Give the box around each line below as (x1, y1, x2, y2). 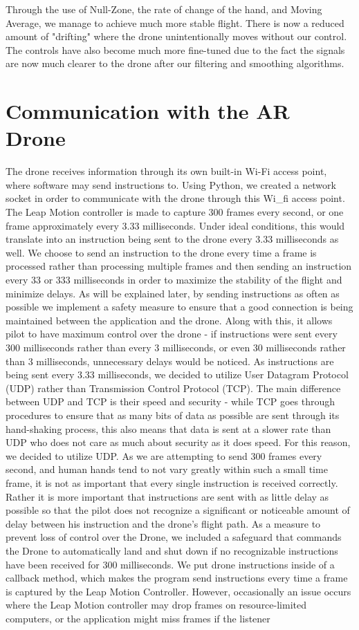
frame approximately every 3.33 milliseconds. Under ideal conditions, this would (6, 218, 345, 232)
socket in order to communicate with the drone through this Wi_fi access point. (6, 191, 345, 205)
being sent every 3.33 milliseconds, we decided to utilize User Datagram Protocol (6, 367, 349, 382)
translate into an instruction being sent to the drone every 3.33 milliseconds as (6, 232, 339, 246)
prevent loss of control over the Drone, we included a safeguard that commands (6, 530, 342, 544)
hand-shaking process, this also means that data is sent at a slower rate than (6, 421, 331, 436)
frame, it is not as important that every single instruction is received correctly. (6, 475, 338, 490)
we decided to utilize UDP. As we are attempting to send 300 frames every (6, 448, 322, 463)
